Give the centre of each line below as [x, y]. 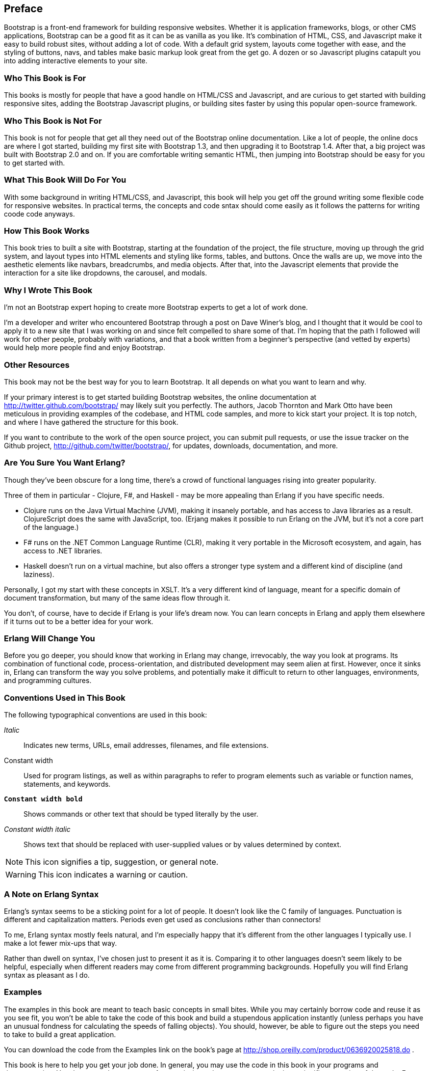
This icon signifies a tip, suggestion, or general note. [122, 862]
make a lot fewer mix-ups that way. [61, 943]
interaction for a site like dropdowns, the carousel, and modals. [106, 273]
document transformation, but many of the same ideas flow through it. [117, 598]
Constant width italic [37, 829]
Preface [24, 9]
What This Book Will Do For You [65, 180]
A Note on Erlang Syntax [51, 894]
